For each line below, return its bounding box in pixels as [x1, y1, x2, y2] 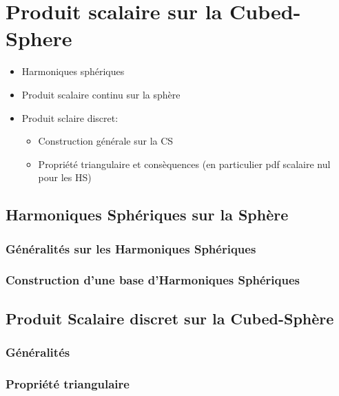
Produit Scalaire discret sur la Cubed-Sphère [6, 307, 334, 329]
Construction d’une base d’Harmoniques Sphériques [6, 271, 300, 289]
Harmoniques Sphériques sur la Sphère [6, 204, 289, 225]
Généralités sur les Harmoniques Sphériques [6, 240, 256, 257]
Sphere [6, 24, 72, 52]
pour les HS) [38, 170, 92, 185]
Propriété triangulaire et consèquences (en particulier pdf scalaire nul [38, 156, 331, 171]
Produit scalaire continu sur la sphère [21, 87, 181, 101]
